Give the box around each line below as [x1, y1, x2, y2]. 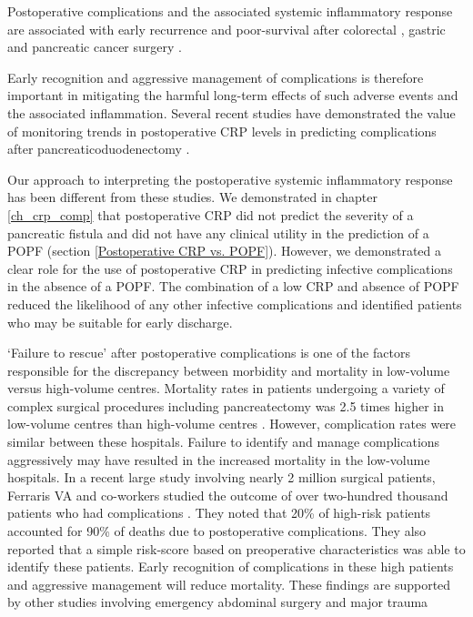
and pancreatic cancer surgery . [7, 37, 182, 56]
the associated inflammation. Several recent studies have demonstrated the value [7, 103, 456, 122]
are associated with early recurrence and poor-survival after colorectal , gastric [7, 19, 446, 38]
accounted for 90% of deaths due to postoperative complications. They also [7, 521, 427, 541]
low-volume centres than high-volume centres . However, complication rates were [7, 414, 457, 433]
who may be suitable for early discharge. [7, 312, 233, 331]
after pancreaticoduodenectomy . [7, 139, 190, 158]
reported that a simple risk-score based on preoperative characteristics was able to [7, 539, 466, 558]
